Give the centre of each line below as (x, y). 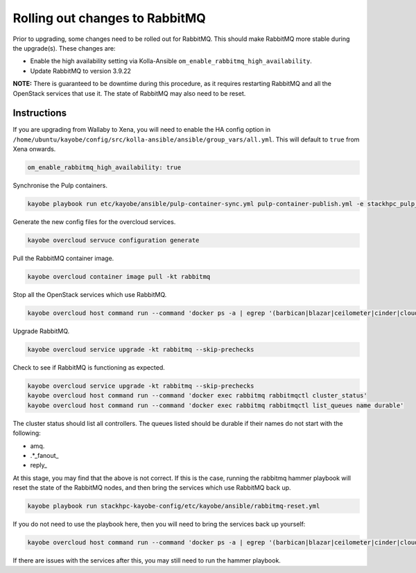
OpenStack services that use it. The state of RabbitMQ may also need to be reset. (129, 93)
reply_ (39, 465)
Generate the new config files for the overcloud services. (94, 222)
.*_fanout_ (44, 455)
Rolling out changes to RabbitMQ (109, 18)
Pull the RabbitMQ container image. (63, 258)
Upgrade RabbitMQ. (41, 331)
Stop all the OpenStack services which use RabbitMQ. (90, 295)
